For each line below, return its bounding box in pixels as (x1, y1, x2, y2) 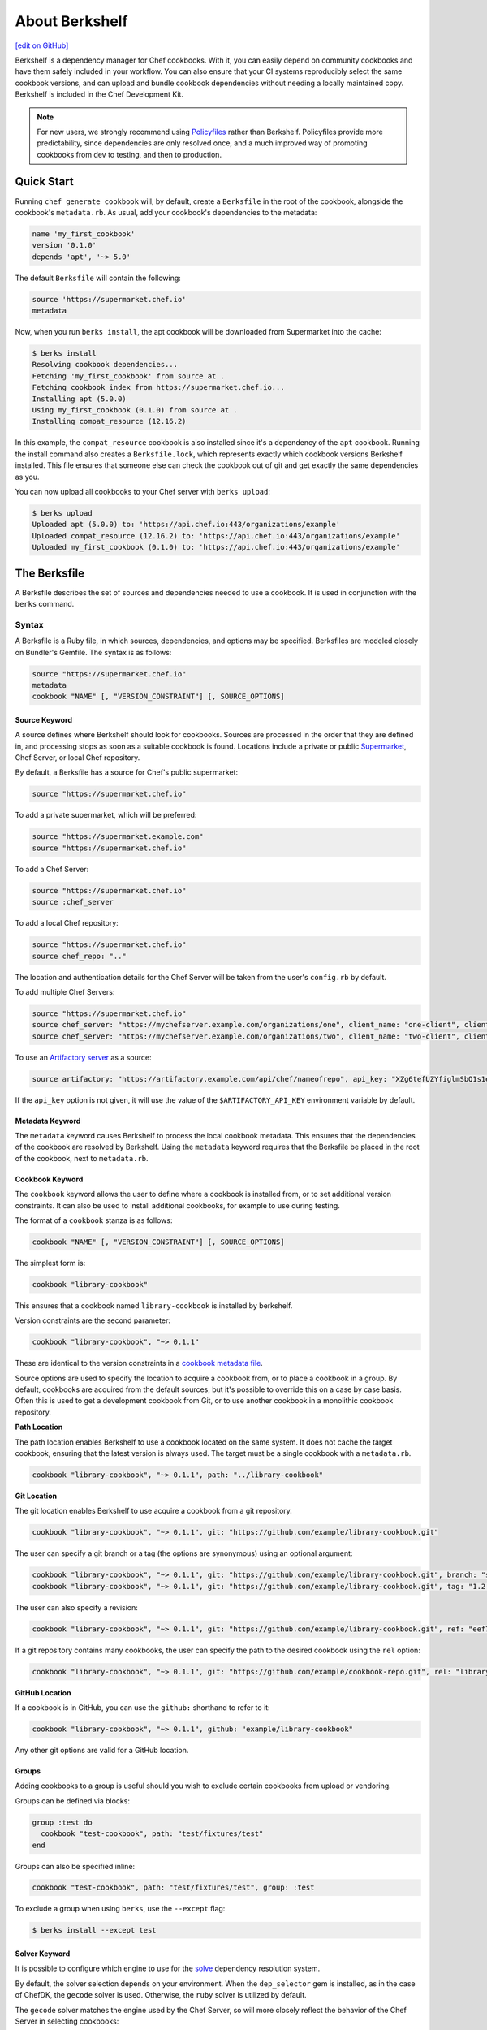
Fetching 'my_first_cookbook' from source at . (32, 371, 225, 381)
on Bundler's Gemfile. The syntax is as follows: (15, 647, 172, 657)
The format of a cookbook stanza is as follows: (15, 1215, 173, 1225)
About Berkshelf (15, 12, 128, 30)
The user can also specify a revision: (15, 1602, 138, 1612)
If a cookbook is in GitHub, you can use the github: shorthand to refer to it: (15, 1703, 271, 1713)
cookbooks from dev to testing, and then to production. (37, 149, 222, 159)
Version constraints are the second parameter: (15, 1315, 170, 1325)
